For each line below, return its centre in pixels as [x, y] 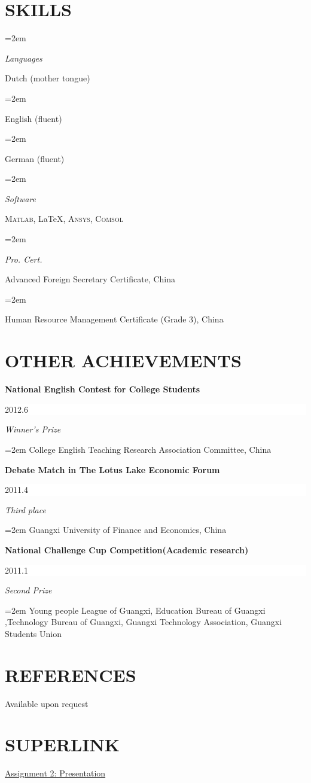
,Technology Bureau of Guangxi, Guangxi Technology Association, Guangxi [144, 622]
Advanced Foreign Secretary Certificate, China [90, 279]
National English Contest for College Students [103, 389]
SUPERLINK [62, 744]
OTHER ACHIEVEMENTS [123, 360]
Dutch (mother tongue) [48, 78]
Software [21, 198]
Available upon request [47, 703]
